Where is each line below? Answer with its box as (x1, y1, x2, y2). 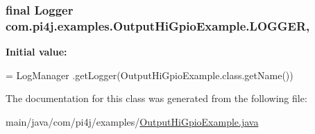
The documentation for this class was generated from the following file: (6, 91, 307, 106)
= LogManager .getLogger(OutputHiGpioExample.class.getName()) (6, 67, 293, 82)
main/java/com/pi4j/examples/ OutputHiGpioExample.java (6, 114, 259, 128)
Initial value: (6, 44, 67, 59)
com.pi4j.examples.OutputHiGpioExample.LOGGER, (6, 17, 310, 34)
